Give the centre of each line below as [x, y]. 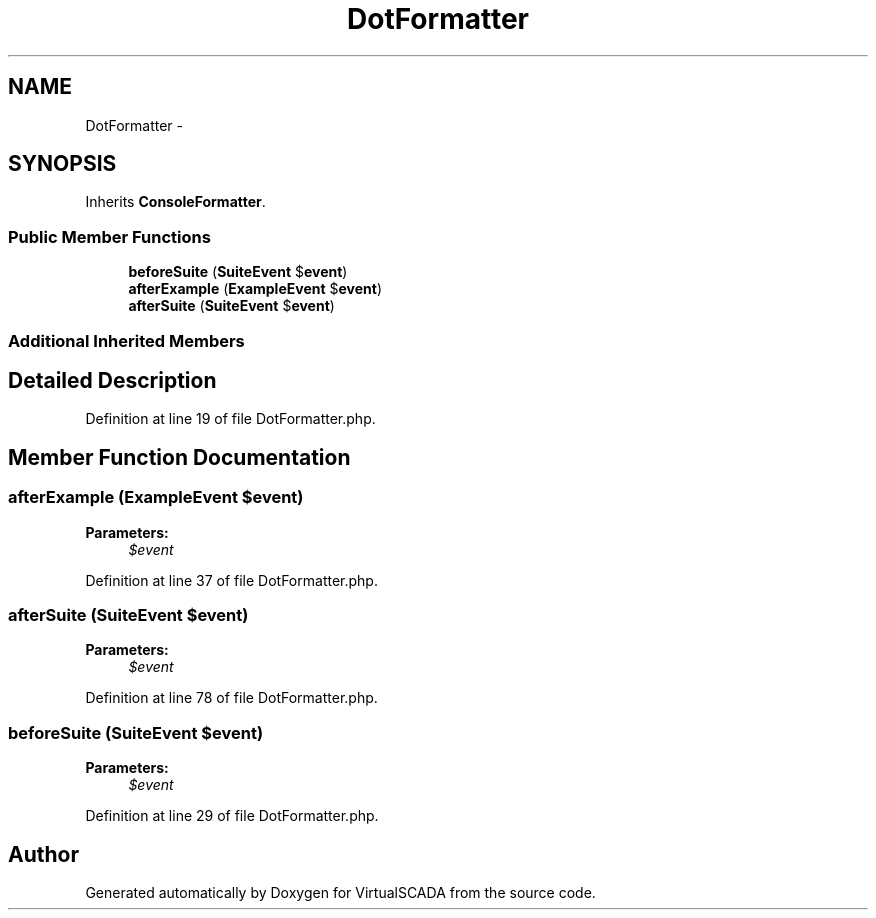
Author [43, 854]
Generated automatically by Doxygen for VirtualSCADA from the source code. [340, 892]
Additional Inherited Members [126, 340]
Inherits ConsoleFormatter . [175, 202]
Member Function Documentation [179, 457]
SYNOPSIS [62, 164]
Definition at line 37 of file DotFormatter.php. [231, 580]
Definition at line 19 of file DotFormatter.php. [230, 419]
